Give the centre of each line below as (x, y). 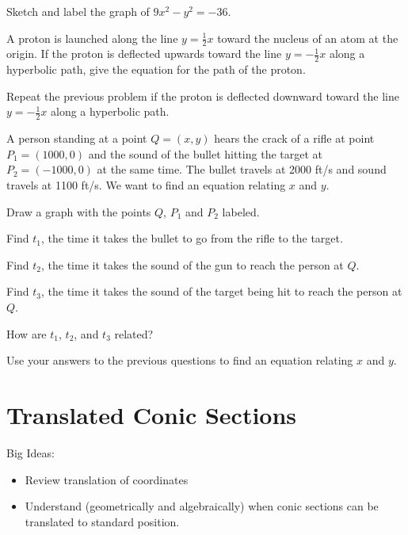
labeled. (241, 211)
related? (134, 333)
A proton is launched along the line (92, 38)
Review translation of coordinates (107, 479)
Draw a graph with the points (79, 211)
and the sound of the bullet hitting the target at (206, 153)
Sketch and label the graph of (78, 11)
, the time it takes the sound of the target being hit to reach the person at (222, 291)
